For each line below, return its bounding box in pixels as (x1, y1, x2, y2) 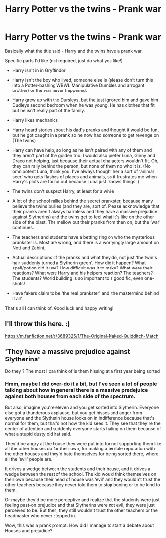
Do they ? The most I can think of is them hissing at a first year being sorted (5, 368, 160, 374)
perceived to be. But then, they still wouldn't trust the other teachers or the (5, 507, 158, 513)
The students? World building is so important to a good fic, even (12, 275, 144, 281)
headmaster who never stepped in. (5, 512, 77, 518)
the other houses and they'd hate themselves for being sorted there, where (5, 451, 159, 457)
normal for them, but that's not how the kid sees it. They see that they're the (5, 420, 161, 426)
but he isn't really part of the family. (12, 107, 85, 113)
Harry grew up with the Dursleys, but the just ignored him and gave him (12, 97, 159, 103)
